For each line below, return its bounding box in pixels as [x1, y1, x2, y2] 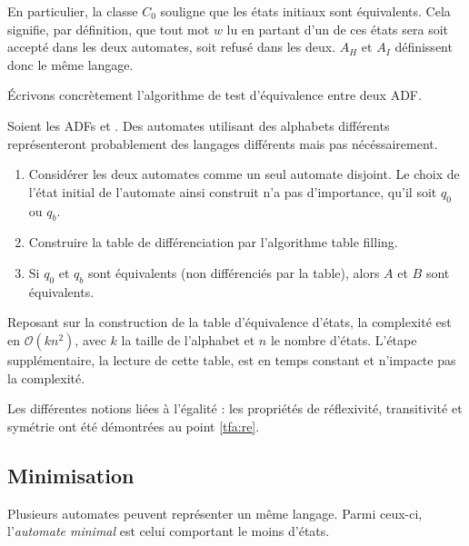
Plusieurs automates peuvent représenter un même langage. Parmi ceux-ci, [7, 503, 423, 522]
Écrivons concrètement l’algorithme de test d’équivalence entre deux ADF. [7, 85, 422, 104]
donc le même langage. [7, 55, 134, 74]
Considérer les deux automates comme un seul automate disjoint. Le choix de [28, 164, 460, 184]
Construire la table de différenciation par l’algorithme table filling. [28, 233, 398, 252]
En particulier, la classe [7, 2, 138, 20]
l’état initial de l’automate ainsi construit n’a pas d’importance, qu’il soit [28, 182, 437, 201]
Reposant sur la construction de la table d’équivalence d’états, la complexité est [7, 313, 452, 332]
